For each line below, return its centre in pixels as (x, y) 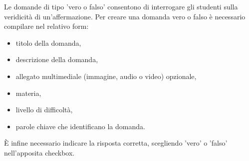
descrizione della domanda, (57, 59)
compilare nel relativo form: (46, 26)
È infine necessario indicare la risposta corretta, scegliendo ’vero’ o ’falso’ (116, 143)
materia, (28, 93)
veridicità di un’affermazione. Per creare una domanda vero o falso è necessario (125, 16)
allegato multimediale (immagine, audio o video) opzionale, (106, 76)
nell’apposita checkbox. (39, 152)
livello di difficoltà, (44, 110)
